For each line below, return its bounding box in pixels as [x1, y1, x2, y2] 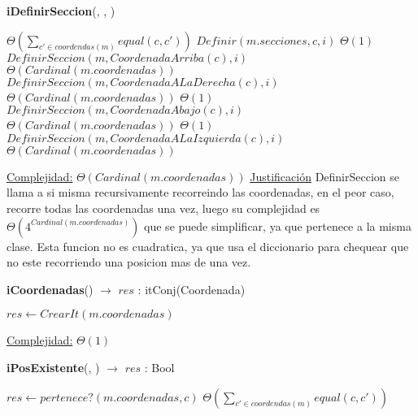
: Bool [144, 358, 175, 375]
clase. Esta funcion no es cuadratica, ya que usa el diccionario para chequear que [7, 237, 409, 254]
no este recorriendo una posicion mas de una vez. [7, 253, 251, 271]
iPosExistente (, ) [7, 358, 100, 375]
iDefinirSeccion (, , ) [7, 2, 115, 19]
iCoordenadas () [7, 280, 94, 297]
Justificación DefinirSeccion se [250, 167, 399, 184]
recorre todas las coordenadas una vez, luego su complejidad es [7, 199, 320, 216]
